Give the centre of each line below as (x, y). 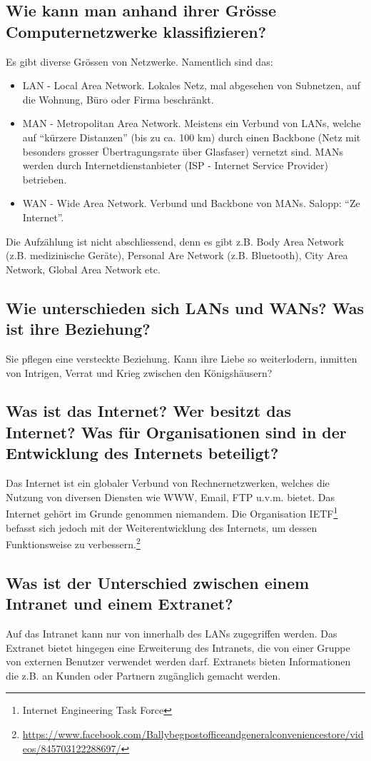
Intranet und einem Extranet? (120, 604)
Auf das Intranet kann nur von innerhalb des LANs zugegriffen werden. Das (172, 633)
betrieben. (45, 179)
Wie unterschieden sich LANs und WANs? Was (185, 307)
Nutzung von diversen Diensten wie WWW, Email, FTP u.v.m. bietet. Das (170, 497)
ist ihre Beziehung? (78, 329)
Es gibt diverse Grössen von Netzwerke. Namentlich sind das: (139, 61)
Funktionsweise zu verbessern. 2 (73, 543)
